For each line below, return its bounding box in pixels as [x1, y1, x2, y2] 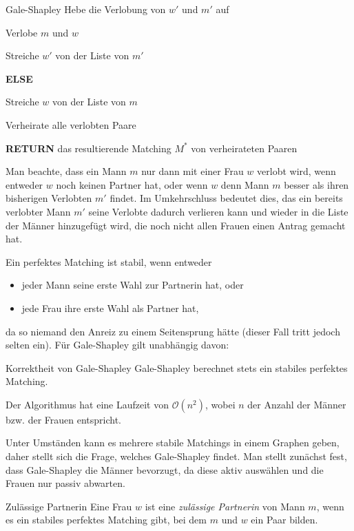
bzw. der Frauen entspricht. [6, 412, 122, 426]
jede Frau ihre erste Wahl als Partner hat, [21, 300, 199, 315]
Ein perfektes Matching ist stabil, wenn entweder [6, 254, 212, 269]
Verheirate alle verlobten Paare [6, 117, 136, 132]
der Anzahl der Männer [247, 397, 346, 411]
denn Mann [220, 177, 269, 191]
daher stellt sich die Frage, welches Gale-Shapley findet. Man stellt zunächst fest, [6, 449, 347, 464]
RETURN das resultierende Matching [6, 140, 171, 155]
